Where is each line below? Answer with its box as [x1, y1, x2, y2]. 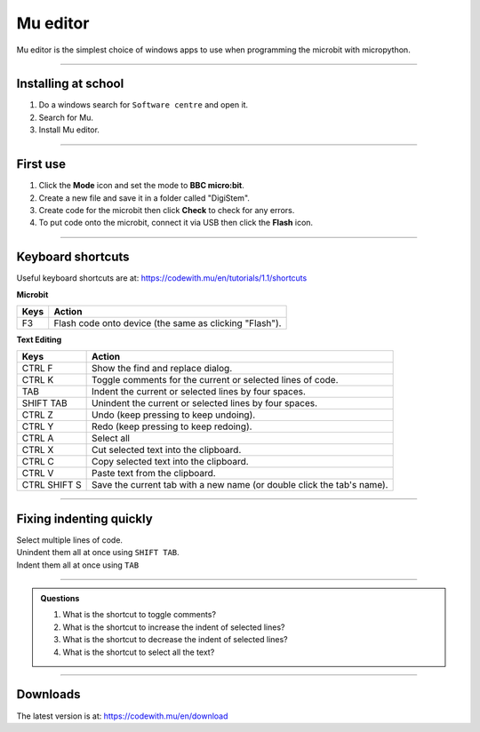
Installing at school [16, 76, 124, 91]
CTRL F [21, 362, 53, 375]
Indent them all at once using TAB [16, 560, 140, 570]
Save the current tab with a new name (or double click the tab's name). [92, 479, 388, 491]
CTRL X [21, 444, 54, 457]
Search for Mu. [38, 112, 93, 123]
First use [16, 156, 67, 172]
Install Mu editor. [38, 124, 100, 135]
